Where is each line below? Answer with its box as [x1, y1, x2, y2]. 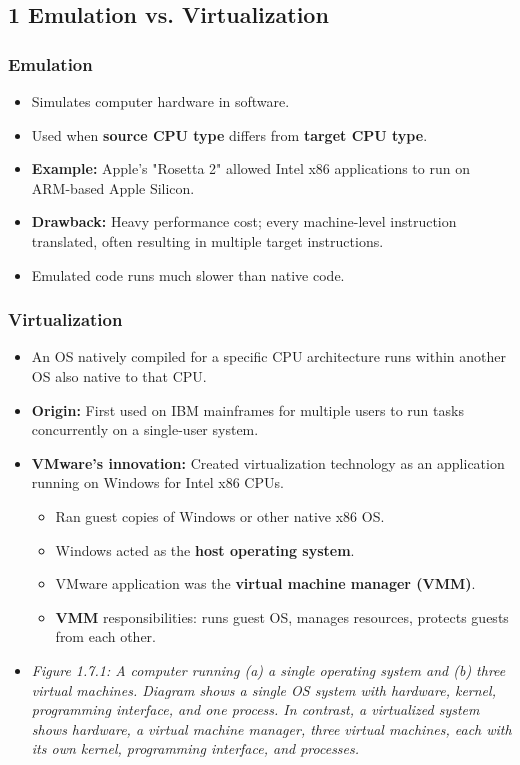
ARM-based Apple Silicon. [31, 177, 195, 198]
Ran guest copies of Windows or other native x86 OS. [55, 505, 385, 526]
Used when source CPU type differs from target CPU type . [31, 124, 428, 145]
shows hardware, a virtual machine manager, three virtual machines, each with [31, 718, 512, 739]
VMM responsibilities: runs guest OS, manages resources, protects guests [55, 606, 509, 627]
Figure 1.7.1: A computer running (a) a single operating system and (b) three [31, 659, 506, 680]
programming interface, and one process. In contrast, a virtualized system [31, 699, 480, 720]
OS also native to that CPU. [31, 365, 207, 386]
